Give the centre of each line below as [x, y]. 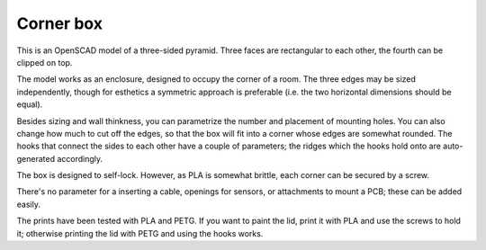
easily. [28, 204]
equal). [30, 104]
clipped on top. [45, 62]
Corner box [60, 23]
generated [36, 158]
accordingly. [80, 158]
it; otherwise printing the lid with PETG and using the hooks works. [140, 233]
